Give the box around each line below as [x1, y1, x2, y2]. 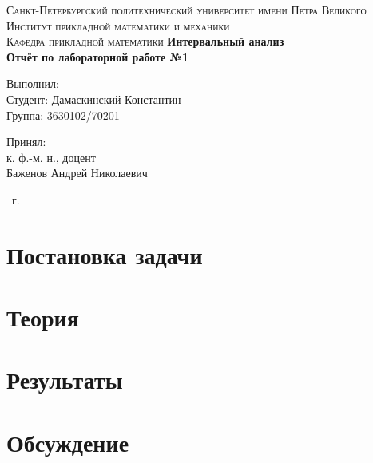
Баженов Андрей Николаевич [6, 164, 148, 181]
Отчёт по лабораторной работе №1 [6, 48, 188, 65]
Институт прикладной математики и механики [6, 17, 230, 34]
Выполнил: [6, 75, 59, 92]
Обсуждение [6, 425, 129, 458]
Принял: [6, 133, 46, 150]
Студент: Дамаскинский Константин [6, 90, 181, 107]
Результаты [6, 363, 123, 396]
